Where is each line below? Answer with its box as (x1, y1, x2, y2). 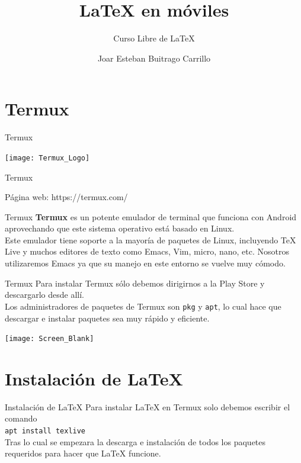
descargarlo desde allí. (5, 288, 85, 301)
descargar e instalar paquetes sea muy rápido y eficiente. (5, 311, 210, 324)
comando (5, 412, 37, 425)
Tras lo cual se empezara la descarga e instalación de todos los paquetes (5, 435, 266, 448)
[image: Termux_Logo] (5, 153, 90, 162)
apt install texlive (5, 427, 86, 436)
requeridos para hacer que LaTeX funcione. (5, 447, 161, 459)
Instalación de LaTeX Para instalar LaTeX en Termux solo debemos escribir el (5, 400, 290, 413)
